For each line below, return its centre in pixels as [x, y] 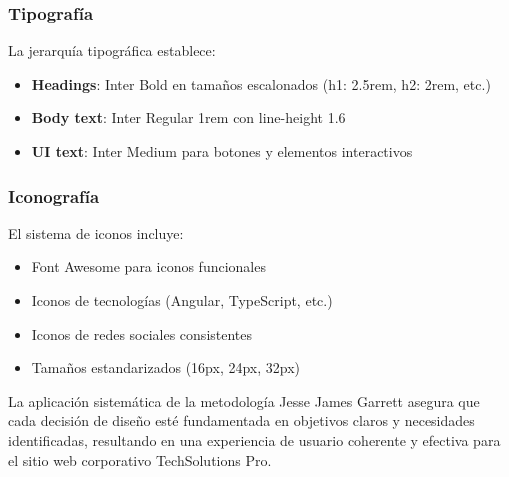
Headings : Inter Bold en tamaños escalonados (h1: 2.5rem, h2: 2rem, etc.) [261, 83]
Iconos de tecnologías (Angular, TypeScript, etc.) [182, 300]
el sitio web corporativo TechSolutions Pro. [140, 459]
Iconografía [54, 195]
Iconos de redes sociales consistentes [142, 333]
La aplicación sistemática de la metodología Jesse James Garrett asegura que [244, 400]
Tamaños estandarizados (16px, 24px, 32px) [166, 367]
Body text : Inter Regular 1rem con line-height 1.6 [188, 117]
